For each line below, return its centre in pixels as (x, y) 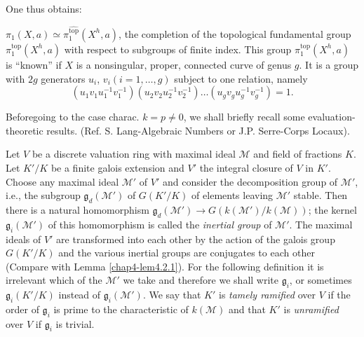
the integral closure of (246, 167)
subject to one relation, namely (241, 78)
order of (22, 309)
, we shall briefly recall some (244, 117)
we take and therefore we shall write (201, 280)
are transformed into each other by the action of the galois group (196, 239)
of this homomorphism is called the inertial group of (160, 224)
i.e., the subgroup (43, 195)
